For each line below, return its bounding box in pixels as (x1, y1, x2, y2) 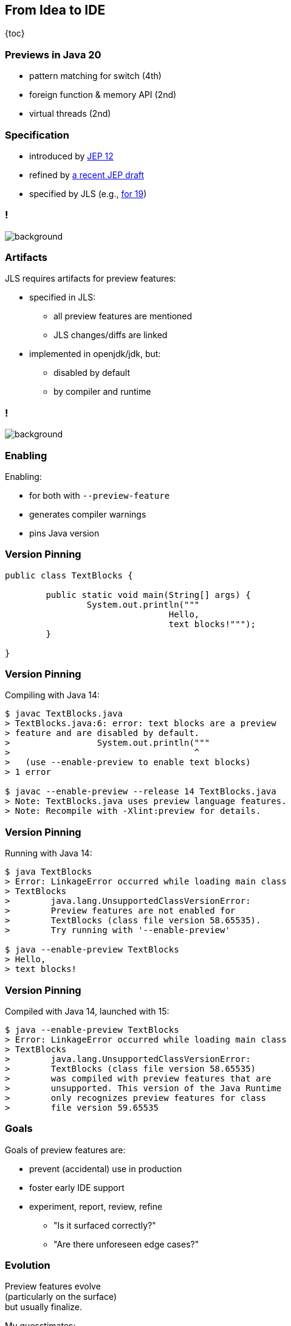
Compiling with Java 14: (5, 690, 100, 701)
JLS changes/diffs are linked (53, 330, 168, 341)
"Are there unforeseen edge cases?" (53, 1238, 199, 1249)
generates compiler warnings (29, 509, 146, 519)
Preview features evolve (5, 1281, 101, 1292)
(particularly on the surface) (5, 1291, 117, 1302)
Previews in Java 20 (5, 48, 101, 61)
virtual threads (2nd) (29, 108, 111, 119)
